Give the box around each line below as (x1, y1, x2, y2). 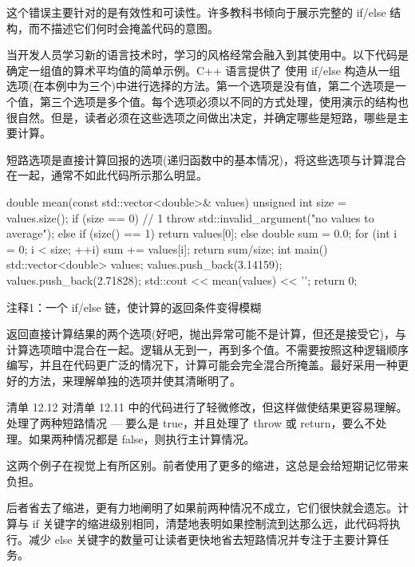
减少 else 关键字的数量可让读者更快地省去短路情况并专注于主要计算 (28, 530, 378, 547)
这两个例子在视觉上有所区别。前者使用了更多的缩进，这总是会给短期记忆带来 (6, 457, 409, 474)
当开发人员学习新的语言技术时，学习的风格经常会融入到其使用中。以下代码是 (6, 46, 409, 63)
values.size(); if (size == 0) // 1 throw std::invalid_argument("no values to (6, 209, 374, 226)
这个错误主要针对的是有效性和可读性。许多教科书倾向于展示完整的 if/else (6, 4, 386, 20)
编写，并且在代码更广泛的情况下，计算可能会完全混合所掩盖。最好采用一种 (6, 356, 397, 373)
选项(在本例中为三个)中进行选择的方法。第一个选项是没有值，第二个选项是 (6, 77, 395, 94)
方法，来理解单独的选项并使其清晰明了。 (28, 372, 241, 388)
